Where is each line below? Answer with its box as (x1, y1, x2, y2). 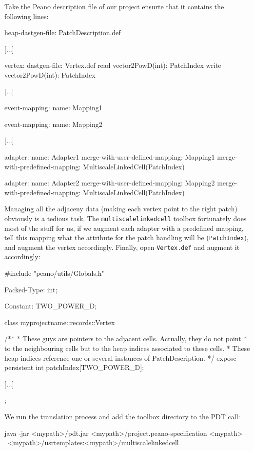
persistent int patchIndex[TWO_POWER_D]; (4, 362, 144, 372)
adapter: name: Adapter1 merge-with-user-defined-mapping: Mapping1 (4, 151, 215, 162)
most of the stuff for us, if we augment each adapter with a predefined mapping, (4, 223, 244, 233)
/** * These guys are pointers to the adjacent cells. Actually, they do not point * (4, 333, 247, 344)
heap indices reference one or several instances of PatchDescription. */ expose (4, 352, 236, 363)
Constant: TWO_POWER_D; (4, 301, 97, 311)
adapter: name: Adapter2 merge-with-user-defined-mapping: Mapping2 (4, 178, 215, 188)
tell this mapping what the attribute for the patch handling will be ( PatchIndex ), (4, 232, 249, 243)
